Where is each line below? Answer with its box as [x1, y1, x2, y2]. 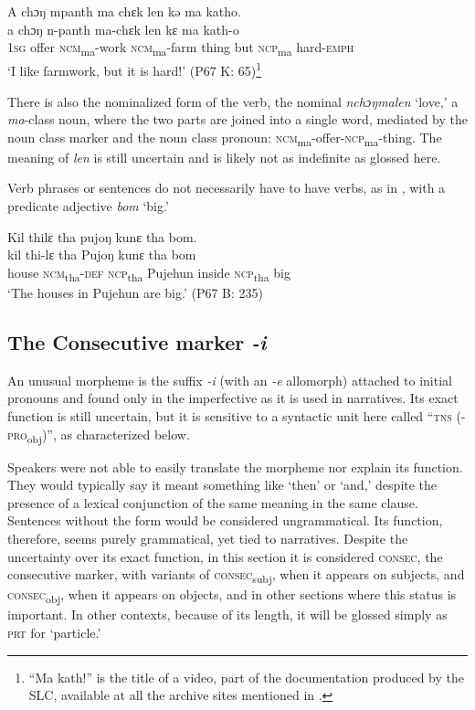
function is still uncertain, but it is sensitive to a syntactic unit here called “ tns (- [7, 406, 466, 425]
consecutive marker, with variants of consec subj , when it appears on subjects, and [7, 565, 465, 587]
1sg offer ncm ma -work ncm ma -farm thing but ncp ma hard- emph [7, 37, 354, 58]
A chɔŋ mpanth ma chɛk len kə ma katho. [7, 2, 241, 20]
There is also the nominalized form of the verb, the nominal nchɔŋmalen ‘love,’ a [7, 91, 459, 111]
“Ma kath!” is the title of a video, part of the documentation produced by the [28, 667, 464, 686]
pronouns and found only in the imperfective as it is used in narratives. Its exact [7, 388, 459, 408]
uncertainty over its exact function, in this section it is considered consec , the [7, 546, 443, 566]
